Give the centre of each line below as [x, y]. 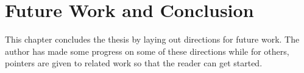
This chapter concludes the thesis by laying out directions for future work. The [152, 39]
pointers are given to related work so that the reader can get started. [134, 63]
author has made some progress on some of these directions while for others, [147, 51]
